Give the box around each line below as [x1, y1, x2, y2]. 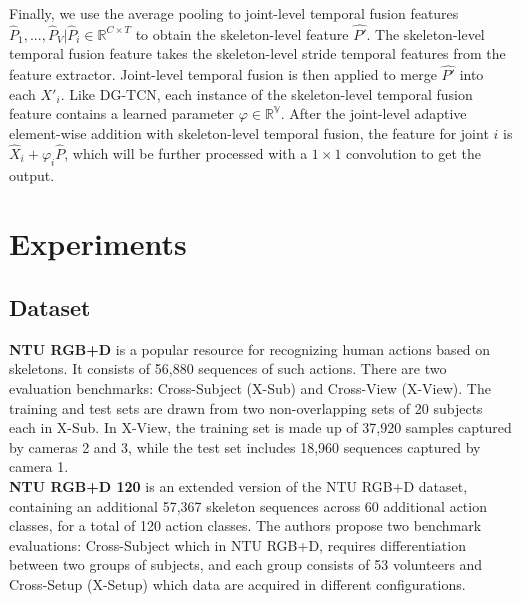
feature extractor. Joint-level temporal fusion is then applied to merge [9, 64, 437, 85]
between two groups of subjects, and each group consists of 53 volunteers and [9, 554, 483, 575]
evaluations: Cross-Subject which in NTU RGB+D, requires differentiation [9, 534, 466, 555]
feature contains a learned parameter [9, 103, 235, 124]
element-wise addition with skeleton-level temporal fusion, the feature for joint [9, 123, 489, 143]
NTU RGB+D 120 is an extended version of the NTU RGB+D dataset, [9, 475, 468, 496]
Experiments [9, 223, 187, 264]
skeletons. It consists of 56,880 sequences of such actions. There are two [9, 358, 447, 379]
